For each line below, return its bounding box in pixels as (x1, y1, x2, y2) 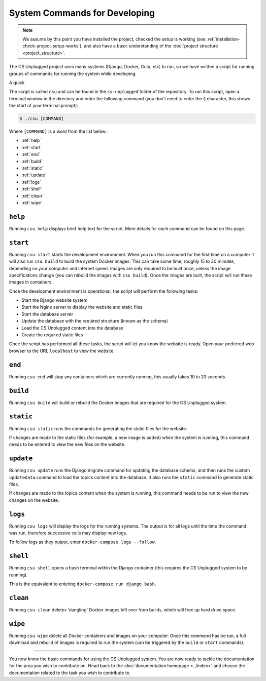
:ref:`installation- (206, 36, 240, 42)
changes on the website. (9, 497, 59, 503)
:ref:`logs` (21, 179, 41, 185)
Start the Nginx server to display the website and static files (21, 304, 143, 310)
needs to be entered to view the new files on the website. (9, 441, 126, 447)
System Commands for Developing (9, 7, 155, 18)
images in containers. (9, 279, 53, 285)
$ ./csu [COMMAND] (19, 116, 64, 121)
